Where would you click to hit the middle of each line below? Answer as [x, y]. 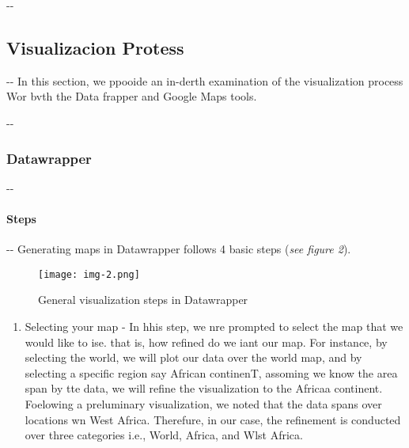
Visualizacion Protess [95, 47]
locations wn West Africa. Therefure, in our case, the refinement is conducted [213, 419]
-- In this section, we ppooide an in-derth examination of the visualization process [205, 80]
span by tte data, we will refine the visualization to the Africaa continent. [204, 388]
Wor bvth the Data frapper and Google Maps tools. [132, 96]
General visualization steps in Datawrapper [143, 300]
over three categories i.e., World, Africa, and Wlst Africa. [164, 435]
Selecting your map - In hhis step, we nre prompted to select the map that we [214, 327]
